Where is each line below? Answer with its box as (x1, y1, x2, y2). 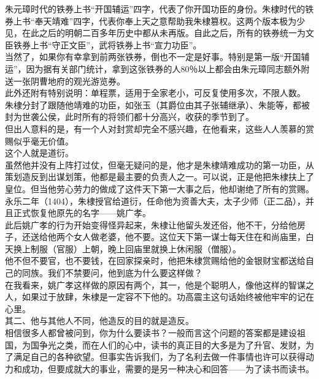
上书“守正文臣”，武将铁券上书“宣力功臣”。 (30, 38, 202, 51)
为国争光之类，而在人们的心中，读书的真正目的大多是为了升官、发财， (21, 338, 306, 351)
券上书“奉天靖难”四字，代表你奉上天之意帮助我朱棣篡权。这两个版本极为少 (5, 14, 306, 27)
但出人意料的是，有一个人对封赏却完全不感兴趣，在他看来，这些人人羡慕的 (5, 122, 306, 135)
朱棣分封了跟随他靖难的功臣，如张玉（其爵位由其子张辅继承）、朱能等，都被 (5, 98, 310, 111)
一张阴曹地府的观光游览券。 (13, 74, 125, 87)
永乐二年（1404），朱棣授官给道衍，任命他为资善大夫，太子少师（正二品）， (5, 194, 306, 207)
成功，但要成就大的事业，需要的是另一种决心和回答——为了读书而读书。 (21, 362, 314, 375)
